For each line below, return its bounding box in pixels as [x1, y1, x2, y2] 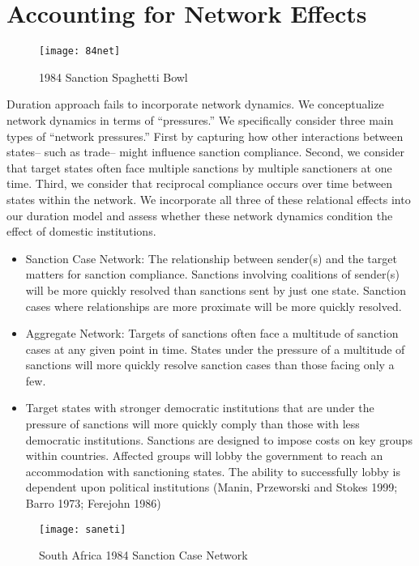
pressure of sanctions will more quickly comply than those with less [25, 415, 360, 432]
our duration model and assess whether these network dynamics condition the [6, 206, 393, 223]
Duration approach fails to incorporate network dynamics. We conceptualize [6, 96, 384, 113]
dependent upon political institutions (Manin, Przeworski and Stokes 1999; [25, 479, 398, 496]
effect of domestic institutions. [6, 223, 156, 240]
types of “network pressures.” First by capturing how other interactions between [6, 127, 404, 144]
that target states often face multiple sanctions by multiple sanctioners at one [6, 159, 392, 176]
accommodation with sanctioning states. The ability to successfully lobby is [25, 462, 400, 479]
